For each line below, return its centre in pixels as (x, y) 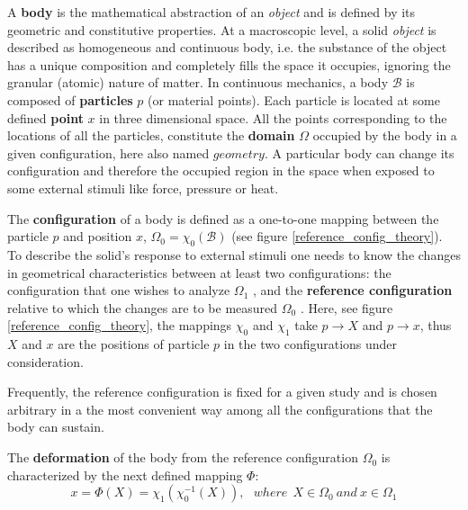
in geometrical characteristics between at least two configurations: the (199, 272)
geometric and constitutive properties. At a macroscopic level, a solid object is (222, 29)
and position (98, 236)
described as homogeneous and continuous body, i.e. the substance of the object (227, 47)
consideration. (45, 361)
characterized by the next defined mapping (125, 474)
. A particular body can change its (359, 152)
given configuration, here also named (108, 152)
